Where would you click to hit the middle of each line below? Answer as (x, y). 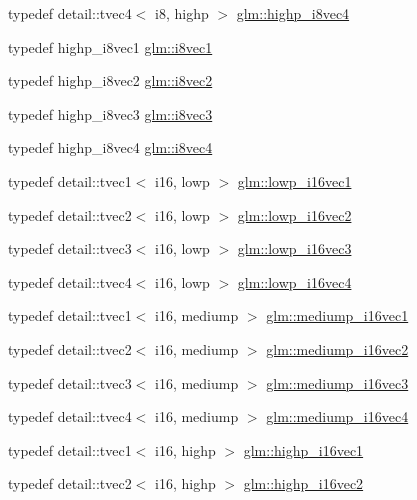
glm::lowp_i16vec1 (294, 180)
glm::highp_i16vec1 (303, 449)
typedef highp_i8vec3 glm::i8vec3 (110, 113)
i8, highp (182, 13)
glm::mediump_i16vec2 (337, 348)
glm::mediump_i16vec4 (337, 416)
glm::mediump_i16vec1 (337, 315)
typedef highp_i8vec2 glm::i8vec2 (110, 80)
